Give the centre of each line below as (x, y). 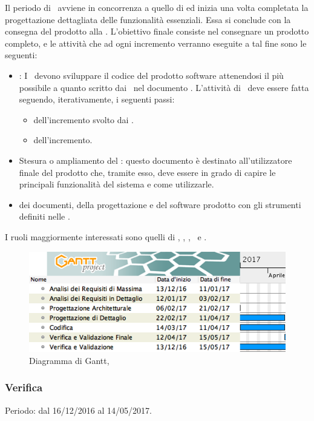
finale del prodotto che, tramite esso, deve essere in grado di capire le (147, 172)
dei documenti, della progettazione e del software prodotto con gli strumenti (160, 204)
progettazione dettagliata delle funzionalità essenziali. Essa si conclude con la (148, 19)
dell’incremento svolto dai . (83, 119)
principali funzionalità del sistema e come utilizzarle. (116, 184)
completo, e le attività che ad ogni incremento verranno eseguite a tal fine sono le (156, 43)
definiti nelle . (44, 216)
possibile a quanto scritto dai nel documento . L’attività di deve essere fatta (164, 87)
